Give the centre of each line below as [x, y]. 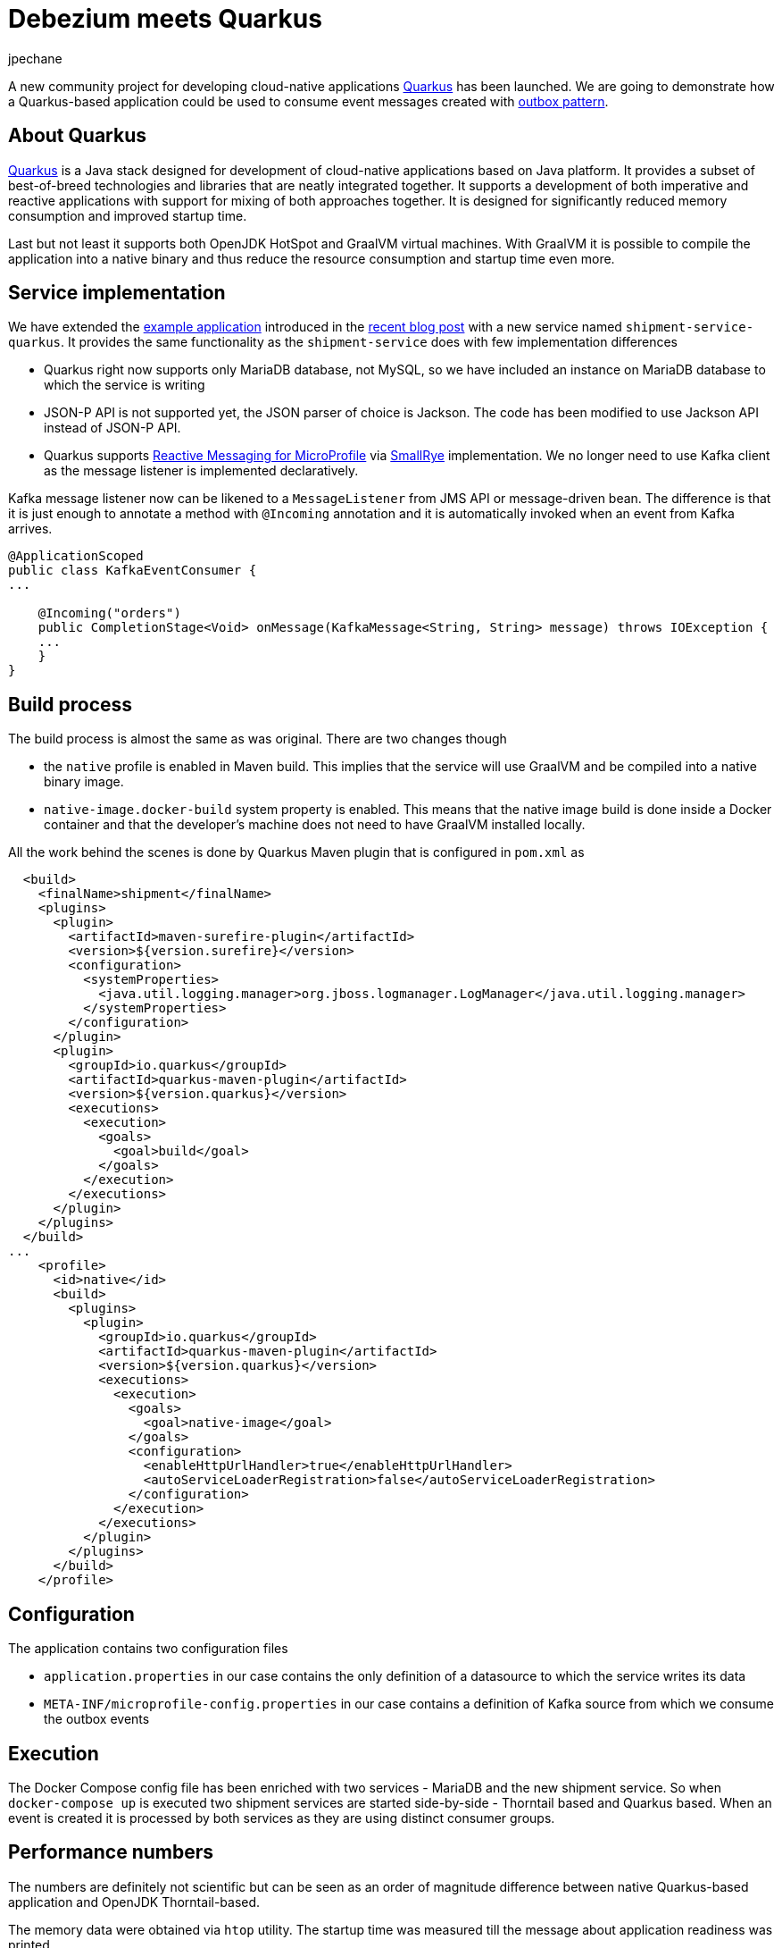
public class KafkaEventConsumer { [133, 571]
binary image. [84, 782]
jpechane [35, 58]
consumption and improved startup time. [128, 215]
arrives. [30, 529]
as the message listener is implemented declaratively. [201, 471]
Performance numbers [111, 1852]
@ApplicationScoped [76, 556]
